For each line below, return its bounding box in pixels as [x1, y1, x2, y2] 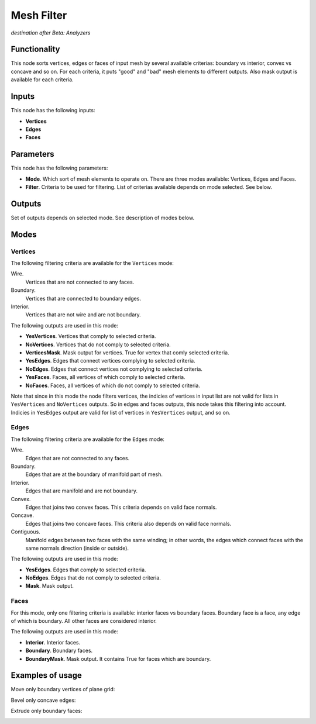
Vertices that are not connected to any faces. [25, 278, 135, 285]
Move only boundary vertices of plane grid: [11, 686, 115, 693]
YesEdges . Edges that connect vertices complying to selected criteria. [25, 357, 195, 364]
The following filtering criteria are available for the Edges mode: [11, 436, 165, 443]
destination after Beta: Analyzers [11, 29, 91, 36]
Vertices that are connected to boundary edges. [25, 295, 142, 302]
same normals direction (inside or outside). [25, 544, 129, 551]
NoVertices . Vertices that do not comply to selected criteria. [25, 341, 171, 348]
